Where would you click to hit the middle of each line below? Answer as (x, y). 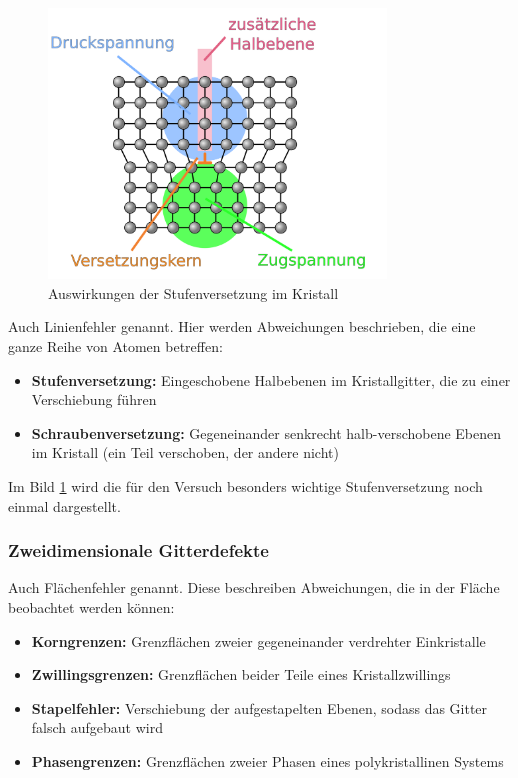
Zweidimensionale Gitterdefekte (138, 550)
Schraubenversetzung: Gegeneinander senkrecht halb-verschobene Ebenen (266, 432)
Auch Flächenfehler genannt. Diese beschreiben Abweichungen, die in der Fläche (254, 587)
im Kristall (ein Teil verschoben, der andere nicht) (185, 452)
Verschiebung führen (94, 399)
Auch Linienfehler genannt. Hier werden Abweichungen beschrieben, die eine (242, 326)
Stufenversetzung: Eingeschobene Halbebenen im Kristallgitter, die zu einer (271, 379)
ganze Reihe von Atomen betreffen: (115, 346)
